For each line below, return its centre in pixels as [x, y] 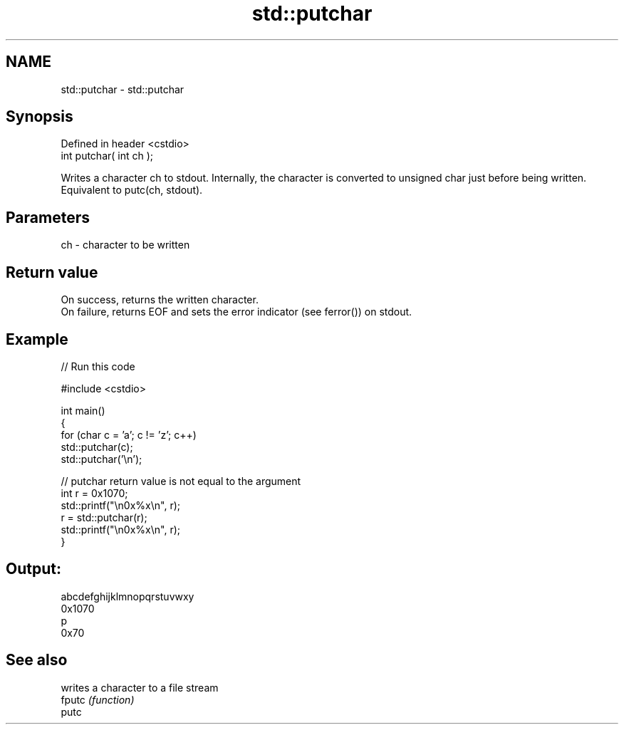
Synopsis [40, 117]
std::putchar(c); [97, 447]
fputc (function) [98, 699]
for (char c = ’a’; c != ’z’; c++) [129, 434]
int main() [83, 410]
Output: [33, 569]
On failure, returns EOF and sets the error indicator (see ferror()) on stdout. [236, 312]
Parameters [48, 217]
